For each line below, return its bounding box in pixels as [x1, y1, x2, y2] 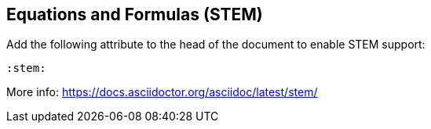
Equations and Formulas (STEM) [6, 5, 263, 24]
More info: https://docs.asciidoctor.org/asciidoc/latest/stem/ [6, 85, 318, 99]
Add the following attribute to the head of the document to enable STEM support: [6, 38, 426, 52]
